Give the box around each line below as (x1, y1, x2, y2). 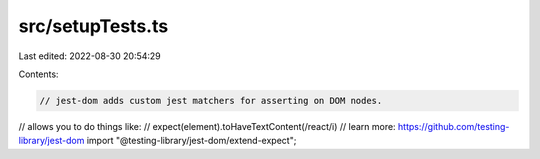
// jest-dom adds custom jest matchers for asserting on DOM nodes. (39, 95, 383, 106)
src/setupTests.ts (18, 15, 169, 37)
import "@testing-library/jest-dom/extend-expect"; (86, 135, 297, 147)
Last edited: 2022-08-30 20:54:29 (18, 50, 162, 62)
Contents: (18, 68, 59, 80)
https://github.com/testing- (397, 120, 510, 132)
